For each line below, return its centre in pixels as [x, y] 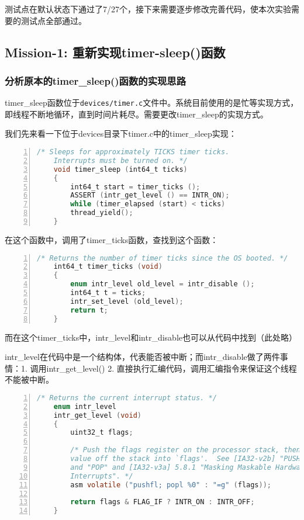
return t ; [89, 310]
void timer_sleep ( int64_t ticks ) [120, 169]
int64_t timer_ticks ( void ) [108, 267]
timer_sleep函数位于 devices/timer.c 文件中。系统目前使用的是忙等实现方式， [152, 103]
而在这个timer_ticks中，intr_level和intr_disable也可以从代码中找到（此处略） [151, 337]
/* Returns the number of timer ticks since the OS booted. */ [163, 258]
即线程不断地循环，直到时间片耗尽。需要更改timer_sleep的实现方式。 [137, 114]
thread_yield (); [102, 213]
